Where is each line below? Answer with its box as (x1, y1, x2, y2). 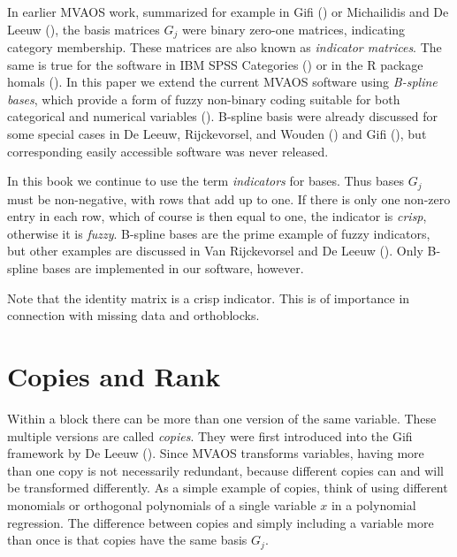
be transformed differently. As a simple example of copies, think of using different (7, 478, 448, 497)
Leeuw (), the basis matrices (7, 19, 160, 38)
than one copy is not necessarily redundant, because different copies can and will (7, 461, 444, 479)
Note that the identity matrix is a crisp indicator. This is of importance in (7, 288, 410, 307)
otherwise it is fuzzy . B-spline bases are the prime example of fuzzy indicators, (7, 224, 430, 242)
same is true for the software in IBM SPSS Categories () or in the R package (7, 55, 423, 73)
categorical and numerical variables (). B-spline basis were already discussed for (7, 107, 438, 126)
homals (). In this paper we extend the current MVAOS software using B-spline (7, 72, 438, 91)
